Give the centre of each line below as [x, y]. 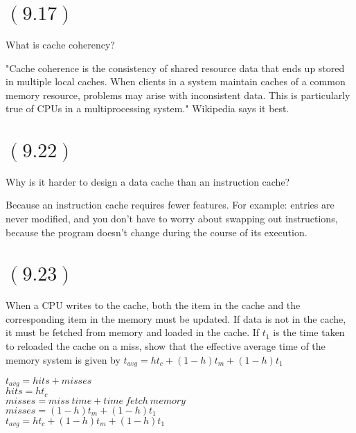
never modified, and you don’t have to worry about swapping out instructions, [172, 219]
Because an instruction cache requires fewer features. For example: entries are [170, 205]
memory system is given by [63, 359]
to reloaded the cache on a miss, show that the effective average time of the [166, 345]
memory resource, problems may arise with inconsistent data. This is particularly [178, 95]
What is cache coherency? [60, 44]
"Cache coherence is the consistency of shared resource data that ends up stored [175, 68]
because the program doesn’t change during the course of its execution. [157, 232]
